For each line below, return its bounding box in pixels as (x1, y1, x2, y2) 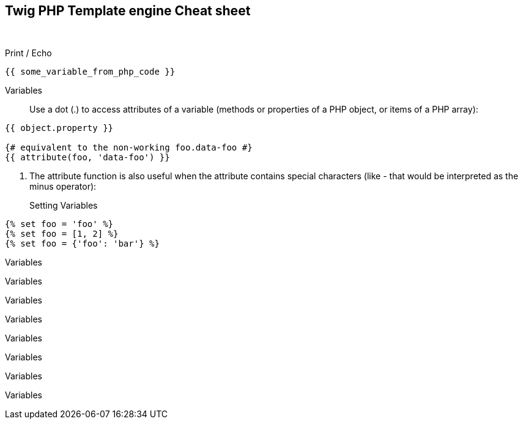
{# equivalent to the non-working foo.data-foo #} (5, 143, 253, 153)
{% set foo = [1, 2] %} (5, 229, 119, 239)
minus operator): (29, 181, 97, 192)
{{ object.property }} (5, 123, 114, 133)
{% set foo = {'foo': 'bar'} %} (5, 239, 160, 249)
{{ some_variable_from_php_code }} (5, 67, 176, 77)
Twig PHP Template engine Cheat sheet (5, 3, 251, 18)
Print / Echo (5, 48, 52, 59)
